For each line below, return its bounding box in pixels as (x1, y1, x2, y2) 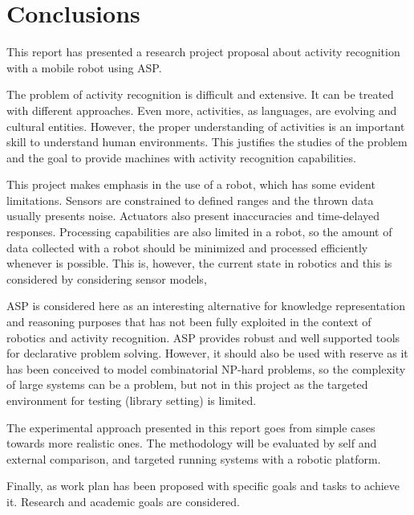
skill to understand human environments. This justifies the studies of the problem (6, 133, 408, 150)
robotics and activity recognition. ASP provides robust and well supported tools (6, 329, 400, 345)
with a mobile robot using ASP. (6, 59, 162, 76)
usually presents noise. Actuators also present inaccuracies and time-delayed (6, 207, 380, 224)
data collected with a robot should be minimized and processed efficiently (6, 239, 368, 255)
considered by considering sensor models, (6, 270, 207, 287)
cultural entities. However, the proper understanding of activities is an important (6, 117, 405, 134)
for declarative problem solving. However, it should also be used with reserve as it (6, 345, 408, 362)
